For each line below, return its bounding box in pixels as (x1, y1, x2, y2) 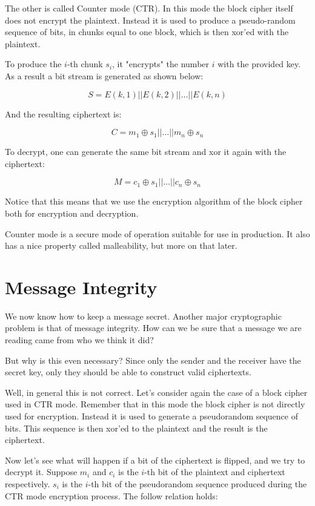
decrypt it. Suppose (5, 465, 78, 478)
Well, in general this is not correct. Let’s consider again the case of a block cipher (5, 386, 308, 398)
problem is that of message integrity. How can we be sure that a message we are (5, 321, 302, 334)
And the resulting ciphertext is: (5, 107, 122, 120)
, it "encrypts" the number (112, 57, 210, 70)
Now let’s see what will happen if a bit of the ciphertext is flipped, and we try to (5, 453, 305, 466)
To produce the (5, 57, 62, 70)
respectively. (5, 477, 50, 490)
